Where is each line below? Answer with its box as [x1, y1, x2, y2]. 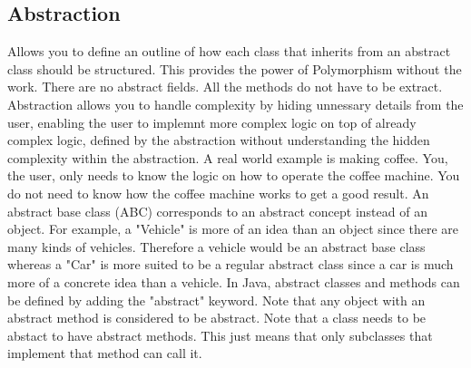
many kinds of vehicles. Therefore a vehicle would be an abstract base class [7, 237, 426, 256]
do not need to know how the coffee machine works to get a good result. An [7, 183, 429, 202]
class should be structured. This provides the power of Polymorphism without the [7, 59, 462, 78]
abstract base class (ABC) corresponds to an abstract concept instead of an [7, 201, 427, 220]
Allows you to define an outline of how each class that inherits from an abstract [7, 42, 451, 61]
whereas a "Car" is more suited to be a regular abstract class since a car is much [7, 255, 454, 274]
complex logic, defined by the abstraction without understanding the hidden [7, 131, 430, 150]
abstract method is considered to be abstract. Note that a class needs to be [7, 308, 427, 327]
